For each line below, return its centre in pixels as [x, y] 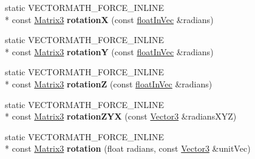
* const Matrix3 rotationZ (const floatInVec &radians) [109, 83]
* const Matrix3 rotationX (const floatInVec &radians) [109, 19]
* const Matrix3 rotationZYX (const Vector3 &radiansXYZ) [121, 116]
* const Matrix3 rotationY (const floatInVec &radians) [109, 51]
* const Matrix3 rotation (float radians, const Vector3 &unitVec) [128, 148]
